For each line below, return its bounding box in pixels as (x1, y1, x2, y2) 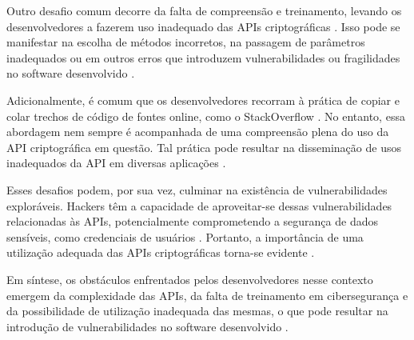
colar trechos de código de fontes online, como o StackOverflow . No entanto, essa (6, 107, 405, 124)
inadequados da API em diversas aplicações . (6, 154, 226, 171)
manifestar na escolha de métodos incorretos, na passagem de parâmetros (6, 34, 365, 50)
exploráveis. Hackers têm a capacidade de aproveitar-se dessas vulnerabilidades (6, 197, 392, 214)
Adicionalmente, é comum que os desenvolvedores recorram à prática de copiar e (6, 91, 400, 108)
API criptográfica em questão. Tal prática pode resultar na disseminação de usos (6, 138, 401, 155)
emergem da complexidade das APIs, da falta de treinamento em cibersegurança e (6, 286, 408, 303)
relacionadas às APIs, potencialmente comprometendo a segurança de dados (6, 213, 378, 230)
